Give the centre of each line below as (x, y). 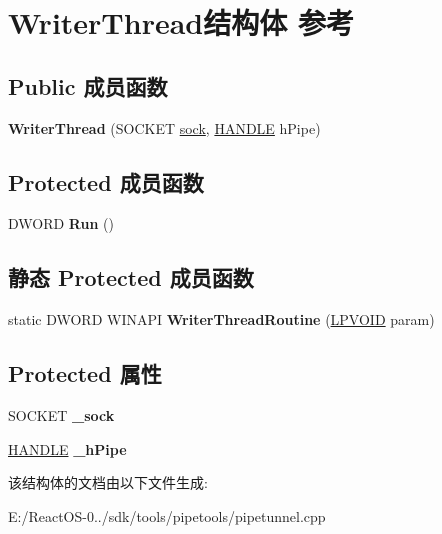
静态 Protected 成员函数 (131, 277)
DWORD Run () (61, 223)
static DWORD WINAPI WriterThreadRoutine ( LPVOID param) (221, 319)
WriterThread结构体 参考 (181, 22)
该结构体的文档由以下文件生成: (108, 482)
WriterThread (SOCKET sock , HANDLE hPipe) (164, 127)
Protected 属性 (85, 373)
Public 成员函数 (88, 85)
